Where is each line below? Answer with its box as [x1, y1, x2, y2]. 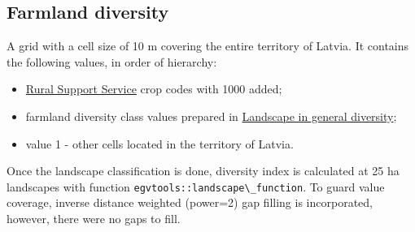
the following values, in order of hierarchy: [7, 53, 217, 70]
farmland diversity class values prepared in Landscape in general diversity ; [25, 107, 397, 124]
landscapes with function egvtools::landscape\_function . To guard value [7, 178, 385, 195]
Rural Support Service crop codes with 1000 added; [25, 80, 282, 97]
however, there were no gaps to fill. [7, 210, 181, 227]
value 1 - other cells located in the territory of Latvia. [25, 135, 294, 152]
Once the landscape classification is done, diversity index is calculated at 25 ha [7, 162, 400, 179]
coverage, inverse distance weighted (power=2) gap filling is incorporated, [7, 194, 373, 211]
